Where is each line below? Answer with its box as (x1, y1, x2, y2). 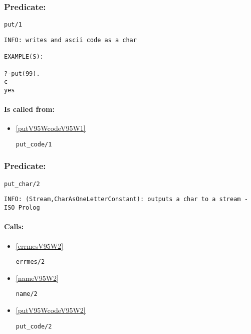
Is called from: (4, 104, 55, 114)
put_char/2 (4, 180, 40, 188)
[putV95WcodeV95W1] (16, 123, 86, 133)
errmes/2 (16, 258, 45, 266)
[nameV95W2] (16, 272, 59, 283)
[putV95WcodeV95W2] (16, 305, 86, 315)
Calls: (4, 221, 24, 232)
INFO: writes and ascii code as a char (4, 36, 137, 44)
